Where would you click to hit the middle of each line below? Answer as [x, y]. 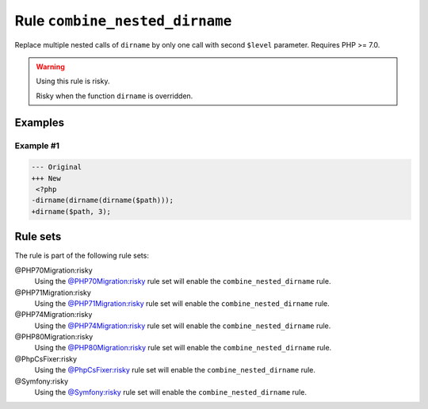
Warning [50, 67]
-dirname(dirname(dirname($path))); [103, 201]
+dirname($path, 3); [71, 211]
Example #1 [37, 145]
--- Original [57, 167]
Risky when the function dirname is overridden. [115, 96]
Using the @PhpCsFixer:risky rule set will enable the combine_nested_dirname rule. [175, 370]
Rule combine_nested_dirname [123, 21]
